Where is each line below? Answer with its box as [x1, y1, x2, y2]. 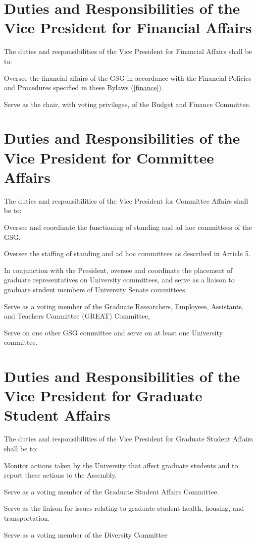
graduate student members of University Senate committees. [4, 284, 187, 294]
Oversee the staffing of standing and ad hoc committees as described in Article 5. [4, 248, 251, 259]
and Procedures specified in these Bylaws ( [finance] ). [4, 82, 163, 93]
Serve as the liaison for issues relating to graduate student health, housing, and [4, 503, 244, 513]
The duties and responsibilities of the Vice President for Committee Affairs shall [4, 195, 248, 206]
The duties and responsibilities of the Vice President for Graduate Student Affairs [4, 434, 253, 444]
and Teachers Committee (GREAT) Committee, [4, 311, 150, 321]
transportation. [4, 512, 50, 523]
